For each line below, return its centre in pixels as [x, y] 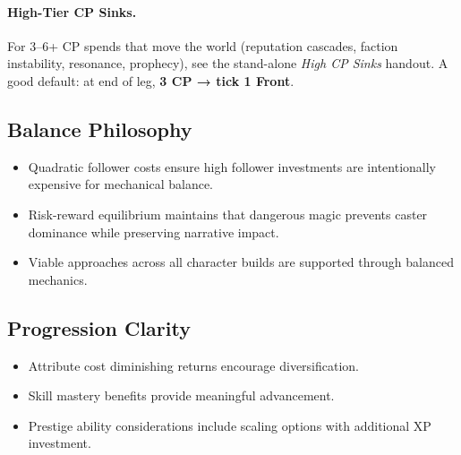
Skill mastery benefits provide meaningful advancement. [181, 395]
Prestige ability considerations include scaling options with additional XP [230, 425]
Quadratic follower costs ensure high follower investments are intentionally [232, 166]
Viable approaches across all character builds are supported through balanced [241, 262]
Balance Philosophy [100, 129]
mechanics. [58, 279]
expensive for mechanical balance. [121, 184]
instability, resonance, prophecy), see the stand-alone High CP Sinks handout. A [228, 63]
